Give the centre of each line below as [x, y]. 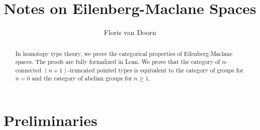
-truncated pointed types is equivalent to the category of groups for [155, 70]
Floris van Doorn [130, 32]
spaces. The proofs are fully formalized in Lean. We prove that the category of [118, 62]
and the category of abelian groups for [82, 78]
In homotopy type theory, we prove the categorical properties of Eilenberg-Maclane [124, 53]
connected [28, 70]
